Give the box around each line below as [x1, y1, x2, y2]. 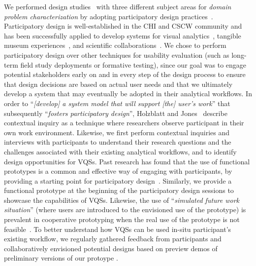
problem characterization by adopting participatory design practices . [4, 11, 213, 21]
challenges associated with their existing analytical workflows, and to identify [4, 146, 237, 156]
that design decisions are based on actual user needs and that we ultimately [4, 78, 233, 89]
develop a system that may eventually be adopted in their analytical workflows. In [4, 88, 252, 99]
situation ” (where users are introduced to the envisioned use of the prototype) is [4, 204, 246, 215]
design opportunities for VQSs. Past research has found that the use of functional [4, 156, 250, 166]
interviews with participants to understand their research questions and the [4, 137, 231, 147]
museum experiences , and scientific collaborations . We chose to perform [4, 40, 226, 50]
